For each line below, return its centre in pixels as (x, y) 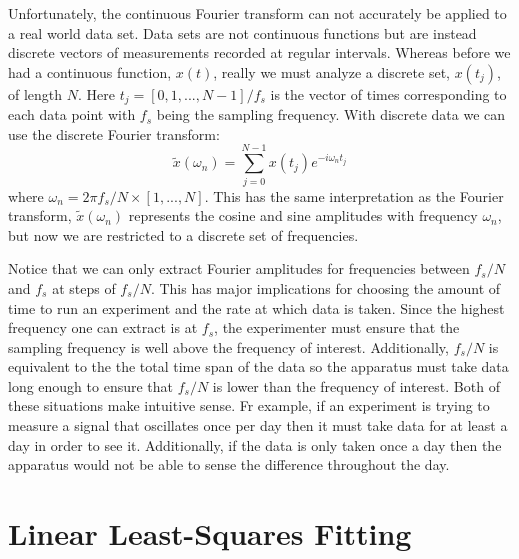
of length (35, 93)
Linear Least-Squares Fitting (210, 533)
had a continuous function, (90, 71)
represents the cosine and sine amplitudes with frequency (303, 215)
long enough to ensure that (91, 385)
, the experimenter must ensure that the (337, 327)
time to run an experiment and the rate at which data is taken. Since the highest (256, 307)
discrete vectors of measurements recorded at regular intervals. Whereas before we (259, 52)
